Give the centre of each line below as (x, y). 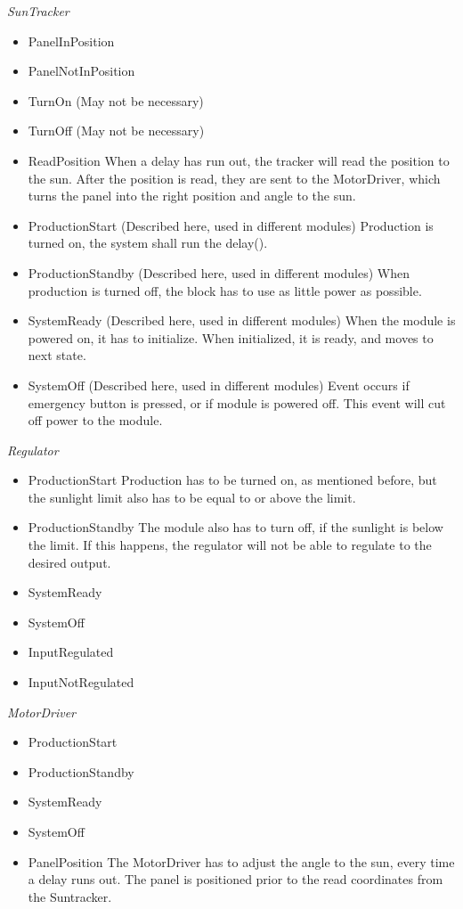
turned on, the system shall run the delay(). (148, 243)
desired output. (69, 562)
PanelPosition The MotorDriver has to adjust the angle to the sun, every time (241, 861)
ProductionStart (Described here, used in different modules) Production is (231, 225)
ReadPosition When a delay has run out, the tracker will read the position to (239, 160)
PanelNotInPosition (81, 71)
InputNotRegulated (81, 682)
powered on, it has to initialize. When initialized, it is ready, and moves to (231, 337)
